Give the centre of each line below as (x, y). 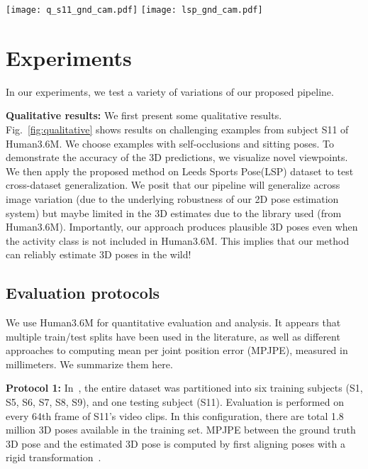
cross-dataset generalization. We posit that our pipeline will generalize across (173, 185)
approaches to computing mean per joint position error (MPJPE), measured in (177, 350)
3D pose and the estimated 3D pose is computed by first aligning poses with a (175, 443)
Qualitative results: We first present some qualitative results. (144, 115)
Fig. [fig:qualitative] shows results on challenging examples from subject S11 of (177, 129)
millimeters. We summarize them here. (89, 364)
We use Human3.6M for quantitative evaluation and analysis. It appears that (173, 322)
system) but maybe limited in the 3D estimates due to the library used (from (174, 213)
